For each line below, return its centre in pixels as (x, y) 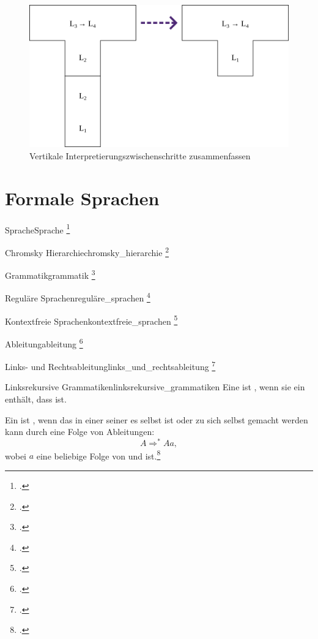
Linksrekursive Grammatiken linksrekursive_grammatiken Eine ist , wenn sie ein (155, 387)
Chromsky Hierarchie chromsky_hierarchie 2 (87, 251)
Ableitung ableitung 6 (44, 342)
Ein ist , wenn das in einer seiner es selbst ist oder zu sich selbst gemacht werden (157, 419)
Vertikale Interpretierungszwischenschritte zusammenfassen (140, 155)
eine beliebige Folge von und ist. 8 (98, 455)
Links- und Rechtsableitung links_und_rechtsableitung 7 (110, 365)
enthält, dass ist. (36, 399)
